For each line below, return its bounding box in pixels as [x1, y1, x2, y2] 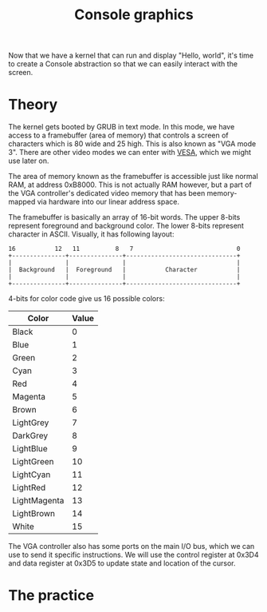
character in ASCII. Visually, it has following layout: [8, 229, 175, 239]
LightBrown [12, 508, 56, 519]
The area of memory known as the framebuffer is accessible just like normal [8, 172, 259, 181]
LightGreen [12, 456, 54, 467]
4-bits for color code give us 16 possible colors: [8, 294, 165, 304]
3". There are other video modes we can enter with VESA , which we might [8, 148, 252, 157]
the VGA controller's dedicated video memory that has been [8, 189, 206, 198]
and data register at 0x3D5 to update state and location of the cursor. [8, 558, 237, 568]
